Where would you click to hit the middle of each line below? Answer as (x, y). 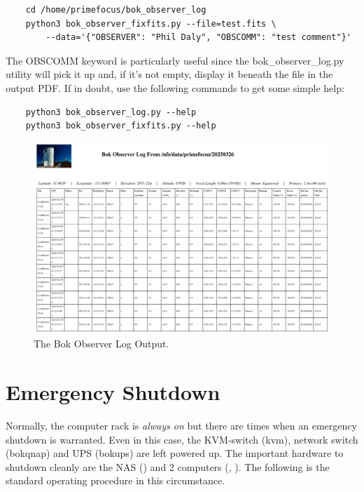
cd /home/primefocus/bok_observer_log (116, 10)
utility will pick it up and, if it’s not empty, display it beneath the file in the (169, 74)
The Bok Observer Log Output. (101, 344)
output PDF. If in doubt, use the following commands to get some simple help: (175, 87)
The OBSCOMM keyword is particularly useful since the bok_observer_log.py (175, 60)
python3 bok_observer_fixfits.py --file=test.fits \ (151, 24)
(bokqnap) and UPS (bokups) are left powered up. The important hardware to (175, 453)
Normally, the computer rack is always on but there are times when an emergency (181, 425)
